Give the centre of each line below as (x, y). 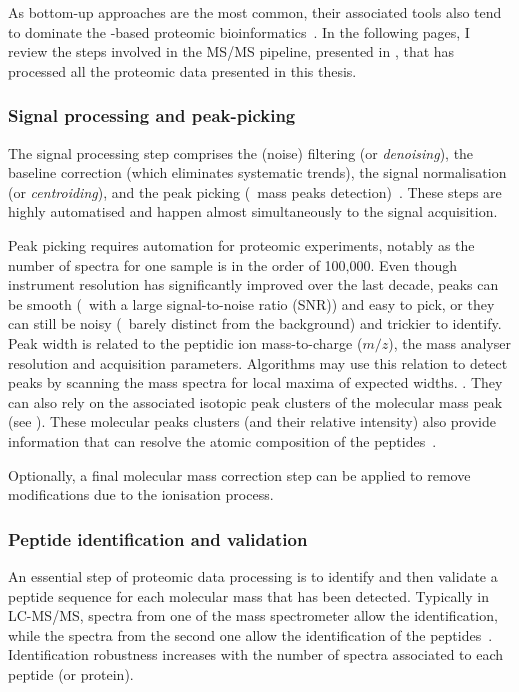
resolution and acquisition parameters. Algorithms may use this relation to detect (258, 362)
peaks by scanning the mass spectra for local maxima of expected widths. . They (255, 382)
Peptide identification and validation (158, 538)
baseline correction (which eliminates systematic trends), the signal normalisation (257, 172)
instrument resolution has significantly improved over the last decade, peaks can (253, 284)
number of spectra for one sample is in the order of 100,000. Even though (233, 264)
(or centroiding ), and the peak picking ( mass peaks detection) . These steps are (255, 191)
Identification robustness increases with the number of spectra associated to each (256, 654)
